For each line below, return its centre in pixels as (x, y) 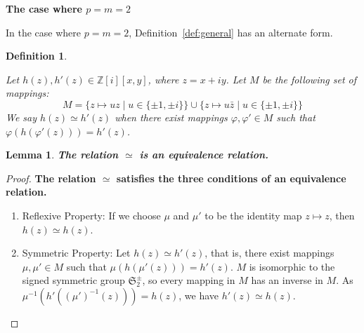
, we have (199, 295)
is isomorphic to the (292, 266)
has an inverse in (287, 280)
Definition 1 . (37, 56)
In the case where (44, 32)
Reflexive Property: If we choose (91, 215)
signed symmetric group (73, 280)
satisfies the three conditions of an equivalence (231, 178)
